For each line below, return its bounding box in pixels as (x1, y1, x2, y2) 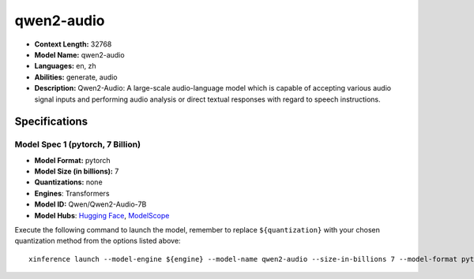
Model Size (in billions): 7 (34, 166, 119, 177)
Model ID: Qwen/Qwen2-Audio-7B (34, 199, 147, 209)
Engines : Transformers (34, 188, 110, 198)
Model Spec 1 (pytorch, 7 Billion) (14, 139, 141, 150)
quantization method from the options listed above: (14, 236, 181, 246)
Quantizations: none (34, 177, 103, 187)
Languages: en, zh (34, 61, 96, 71)
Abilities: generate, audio (34, 72, 118, 82)
